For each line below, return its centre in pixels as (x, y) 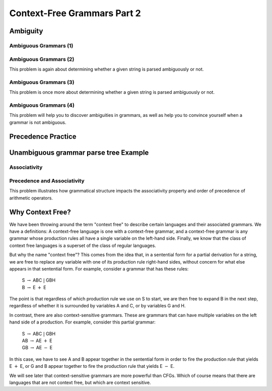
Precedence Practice (43, 137)
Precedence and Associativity (47, 180)
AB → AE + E (37, 341)
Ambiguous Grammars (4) (42, 105)
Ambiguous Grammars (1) (41, 45)
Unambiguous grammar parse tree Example (79, 153)
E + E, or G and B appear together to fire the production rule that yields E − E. (92, 366)
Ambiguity (26, 31)
